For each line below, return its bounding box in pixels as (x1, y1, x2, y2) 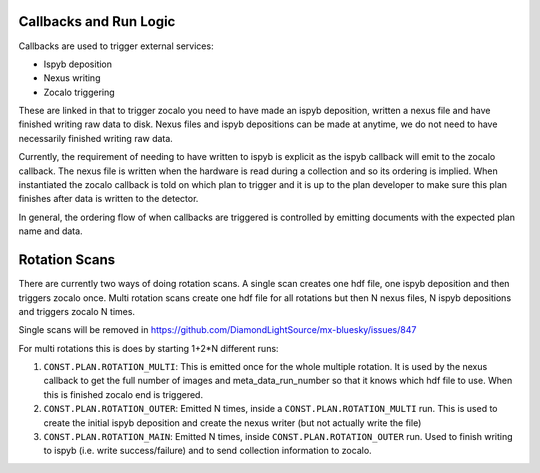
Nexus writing (43, 72, 101, 84)
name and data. (18, 225, 84, 237)
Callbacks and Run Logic (18, 13, 176, 30)
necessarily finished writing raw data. (18, 132, 174, 144)
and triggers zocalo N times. (18, 305, 135, 317)
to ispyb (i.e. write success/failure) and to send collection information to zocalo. (43, 445, 372, 457)
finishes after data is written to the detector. (18, 193, 199, 205)
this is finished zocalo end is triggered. (43, 388, 204, 400)
